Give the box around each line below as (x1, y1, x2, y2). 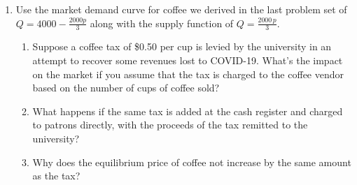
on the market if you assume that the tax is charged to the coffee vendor (32, 66, 344, 81)
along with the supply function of (90, 15, 234, 30)
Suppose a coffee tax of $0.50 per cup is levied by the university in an (32, 39, 332, 54)
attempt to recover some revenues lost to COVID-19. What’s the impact (32, 53, 343, 68)
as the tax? (32, 168, 80, 183)
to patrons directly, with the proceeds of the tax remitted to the (32, 117, 308, 132)
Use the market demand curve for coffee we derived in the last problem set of (15, 2, 347, 16)
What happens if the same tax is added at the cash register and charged (32, 103, 343, 118)
